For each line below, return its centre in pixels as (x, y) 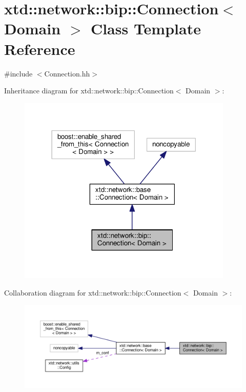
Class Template (146, 28)
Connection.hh (67, 73)
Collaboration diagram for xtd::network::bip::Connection (93, 292)
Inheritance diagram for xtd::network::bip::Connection (89, 91)
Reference (40, 48)
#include (18, 73)
